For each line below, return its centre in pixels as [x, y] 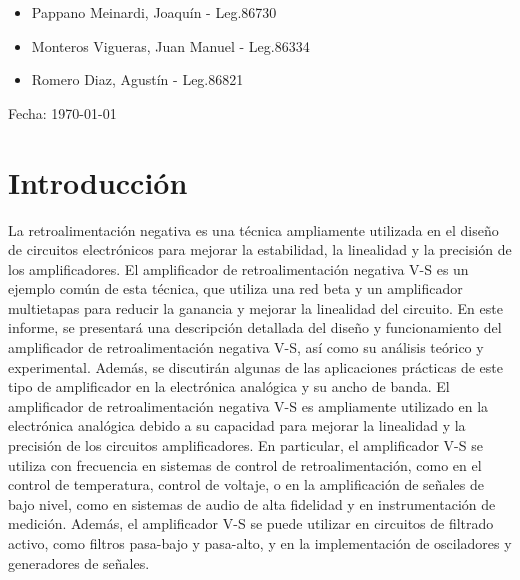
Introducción [98, 181]
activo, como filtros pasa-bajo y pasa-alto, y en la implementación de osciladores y [260, 543]
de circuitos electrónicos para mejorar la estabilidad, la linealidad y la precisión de [260, 249]
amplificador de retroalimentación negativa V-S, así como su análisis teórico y [246, 347]
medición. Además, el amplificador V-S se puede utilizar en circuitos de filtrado [251, 523]
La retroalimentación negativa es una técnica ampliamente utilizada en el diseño [253, 229]
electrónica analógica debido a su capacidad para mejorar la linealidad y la [237, 425]
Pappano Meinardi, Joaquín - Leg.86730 [154, 12]
